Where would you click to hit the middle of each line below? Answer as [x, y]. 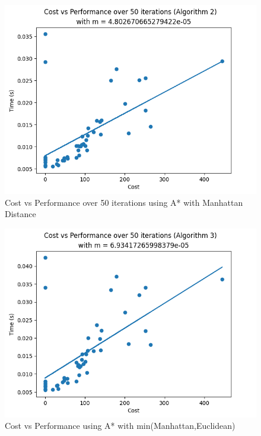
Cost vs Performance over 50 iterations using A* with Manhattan [124, 202]
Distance [20, 214]
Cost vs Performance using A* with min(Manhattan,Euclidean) [120, 426]
